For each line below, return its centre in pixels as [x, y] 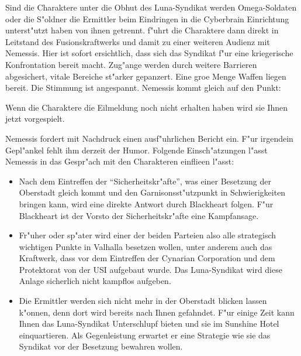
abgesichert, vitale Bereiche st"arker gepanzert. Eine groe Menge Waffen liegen [146, 76]
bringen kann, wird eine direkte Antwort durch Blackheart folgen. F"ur [146, 203]
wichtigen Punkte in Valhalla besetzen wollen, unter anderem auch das [146, 246]
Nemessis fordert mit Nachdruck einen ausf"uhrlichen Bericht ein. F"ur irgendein [149, 138]
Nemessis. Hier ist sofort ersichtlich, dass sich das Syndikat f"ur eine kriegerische [149, 53]
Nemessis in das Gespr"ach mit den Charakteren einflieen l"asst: [120, 161]
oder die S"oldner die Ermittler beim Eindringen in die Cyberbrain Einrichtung [147, 18]
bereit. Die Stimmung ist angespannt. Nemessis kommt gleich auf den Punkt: [143, 88]
